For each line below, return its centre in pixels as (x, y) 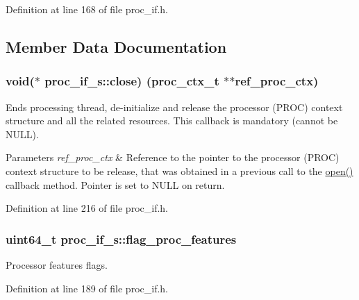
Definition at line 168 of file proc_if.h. (87, 9)
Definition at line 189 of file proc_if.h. (87, 288)
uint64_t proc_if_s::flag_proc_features (121, 239)
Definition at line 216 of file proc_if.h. (87, 208)
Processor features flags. (57, 264)
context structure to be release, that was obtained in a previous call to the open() (179, 170)
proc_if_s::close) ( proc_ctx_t (132, 81)
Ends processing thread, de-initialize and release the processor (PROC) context (174, 107)
